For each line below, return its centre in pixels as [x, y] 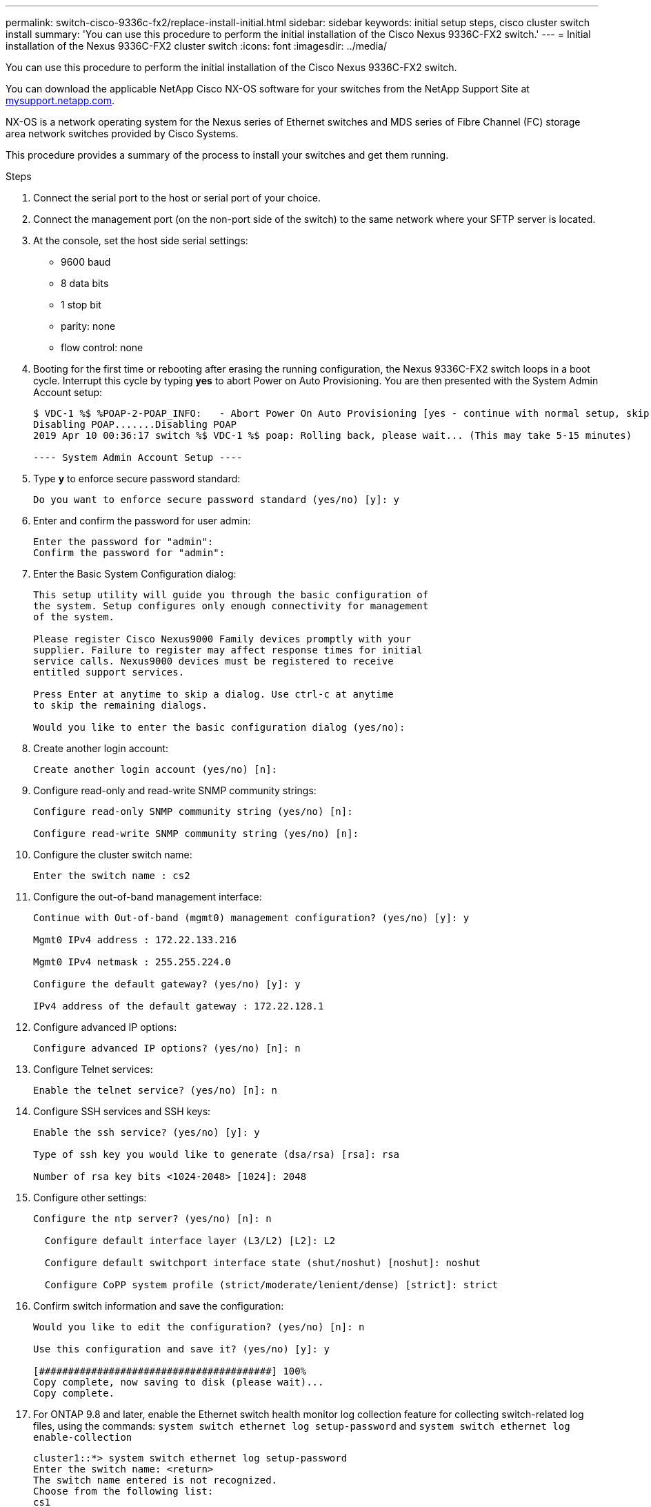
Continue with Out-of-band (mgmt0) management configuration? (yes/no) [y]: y [251, 918]
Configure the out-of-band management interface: [148, 897]
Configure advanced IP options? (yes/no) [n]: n [167, 1048]
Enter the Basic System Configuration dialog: [135, 574]
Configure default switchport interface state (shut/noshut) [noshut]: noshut [263, 1263]
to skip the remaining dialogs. [120, 705]
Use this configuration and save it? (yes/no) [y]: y [181, 1349]
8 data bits [85, 283]
